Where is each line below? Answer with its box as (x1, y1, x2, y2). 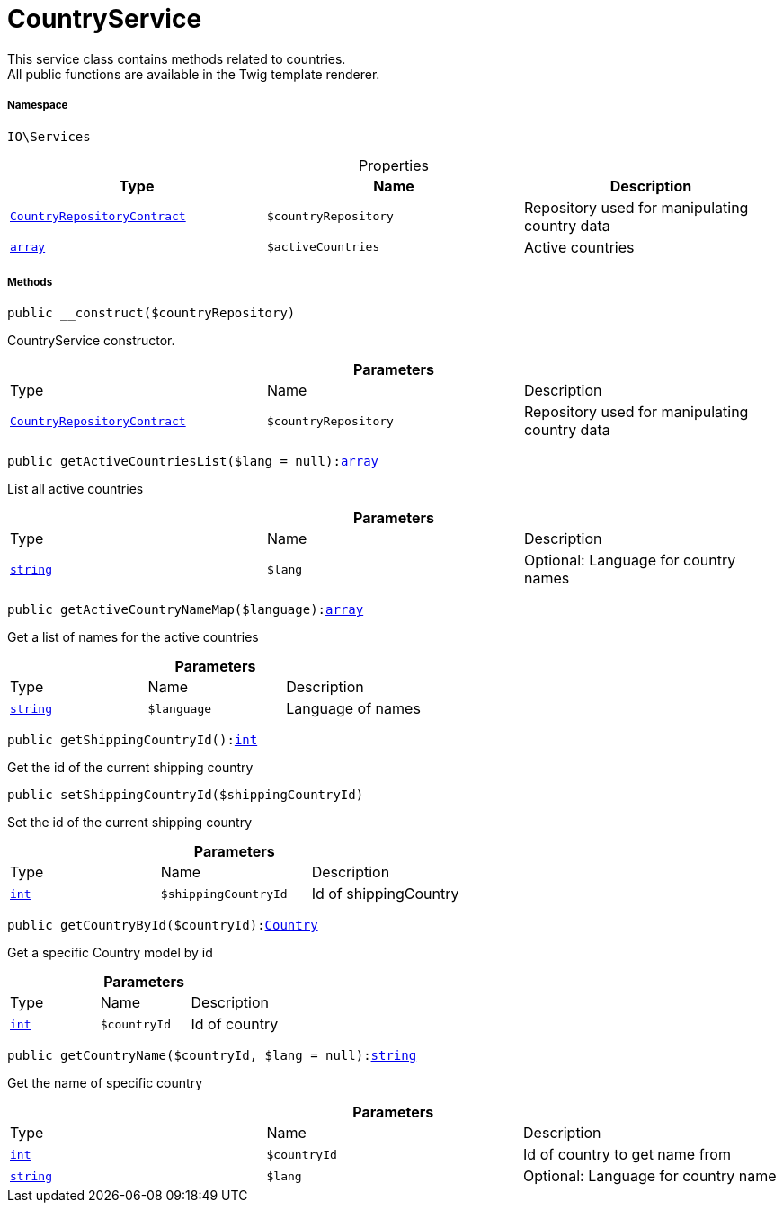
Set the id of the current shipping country (7, 814, 253, 831)
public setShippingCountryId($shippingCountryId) (7, 787, 364, 803)
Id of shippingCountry (311, 885, 459, 903)
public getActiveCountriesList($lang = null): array (7, 454, 379, 469)
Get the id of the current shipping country (7, 760, 254, 776)
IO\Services (7, 129, 91, 144)
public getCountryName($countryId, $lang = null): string (7, 1048, 417, 1063)
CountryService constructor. (7, 333, 175, 349)
